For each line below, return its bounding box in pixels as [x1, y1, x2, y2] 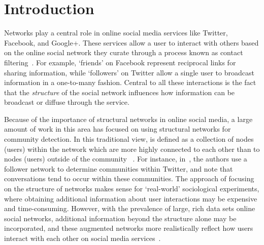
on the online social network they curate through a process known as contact [4, 47, 243, 58]
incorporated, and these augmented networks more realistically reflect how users [4, 223, 253, 233]
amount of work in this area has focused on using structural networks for [4, 124, 231, 134]
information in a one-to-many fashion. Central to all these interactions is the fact [4, 77, 256, 88]
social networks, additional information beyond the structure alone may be [4, 213, 237, 223]
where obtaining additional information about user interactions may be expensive [4, 193, 257, 203]
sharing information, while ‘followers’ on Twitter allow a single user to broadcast [4, 67, 254, 77]
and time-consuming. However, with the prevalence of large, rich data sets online [4, 203, 255, 214]
